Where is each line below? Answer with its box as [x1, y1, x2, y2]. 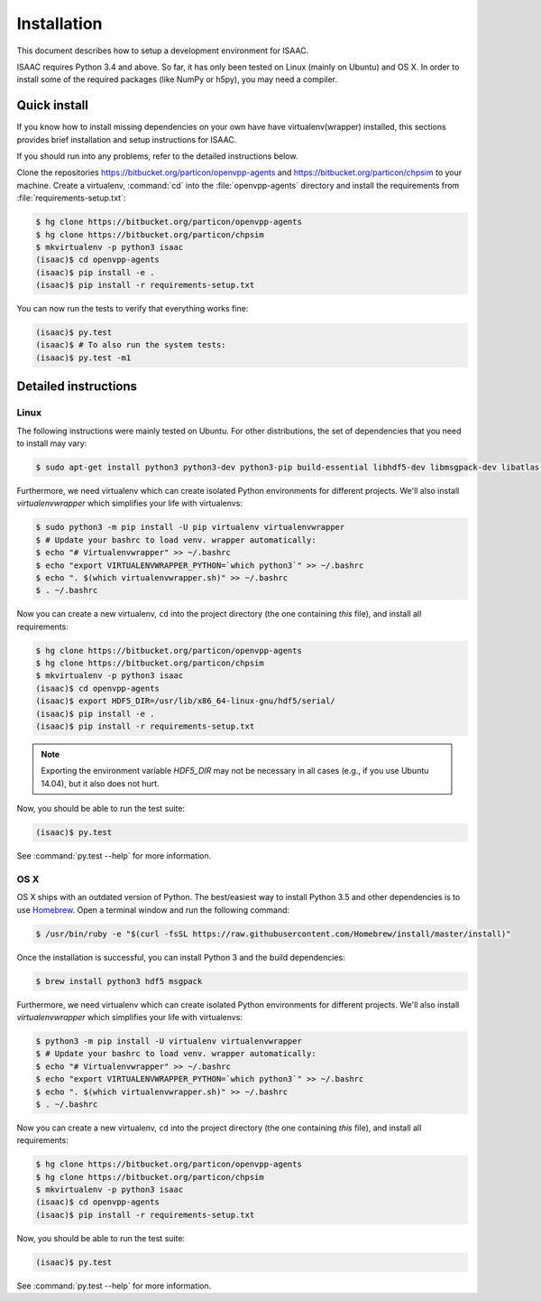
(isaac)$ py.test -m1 [35, 352, 132, 363]
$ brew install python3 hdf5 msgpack [35, 976, 203, 986]
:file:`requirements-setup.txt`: [16, 192, 126, 203]
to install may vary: [16, 438, 87, 449]
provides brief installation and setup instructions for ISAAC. [16, 134, 237, 144]
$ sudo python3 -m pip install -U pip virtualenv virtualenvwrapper [35, 522, 345, 533]
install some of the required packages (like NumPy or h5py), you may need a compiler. [16, 74, 338, 85]
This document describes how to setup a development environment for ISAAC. [16, 45, 309, 56]
